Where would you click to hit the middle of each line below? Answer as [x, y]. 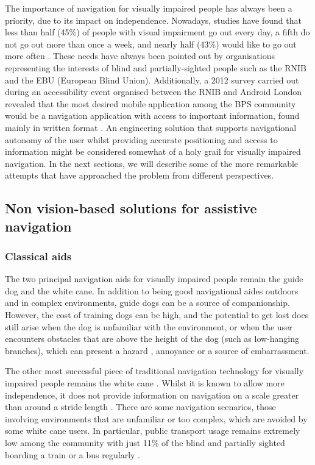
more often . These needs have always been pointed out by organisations [140, 56]
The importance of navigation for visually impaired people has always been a [149, 8]
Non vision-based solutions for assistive [131, 208]
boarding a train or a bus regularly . [73, 454]
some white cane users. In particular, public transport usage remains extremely [153, 431]
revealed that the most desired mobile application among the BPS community [150, 103]
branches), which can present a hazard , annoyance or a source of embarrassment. [157, 350]
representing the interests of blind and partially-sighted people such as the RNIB [156, 67]
